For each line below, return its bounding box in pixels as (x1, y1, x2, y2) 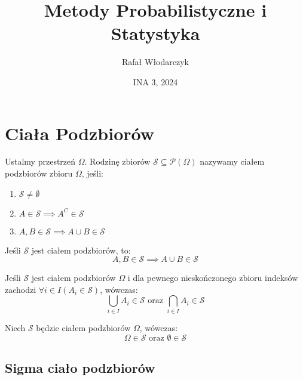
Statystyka (111, 21, 200, 45)
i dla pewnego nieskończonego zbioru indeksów (127, 271, 298, 284)
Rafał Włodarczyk (122, 55, 189, 68)
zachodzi (5, 283, 36, 295)
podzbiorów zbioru (5, 167, 73, 180)
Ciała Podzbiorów (5, 121, 155, 145)
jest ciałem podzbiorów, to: (31, 243, 131, 256)
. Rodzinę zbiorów (84, 155, 151, 168)
